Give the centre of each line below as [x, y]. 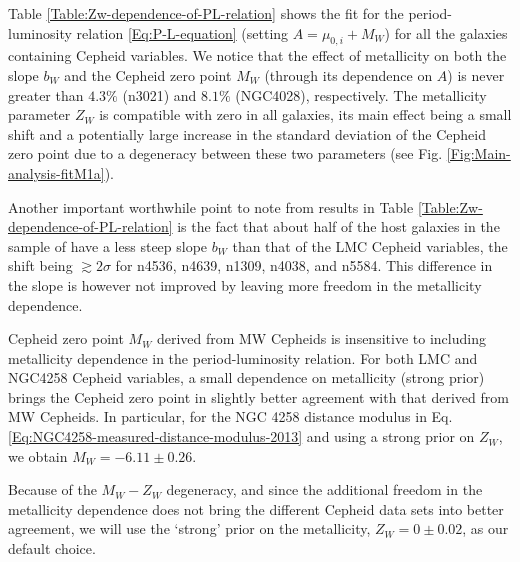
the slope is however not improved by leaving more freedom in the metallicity [245, 284]
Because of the [52, 489]
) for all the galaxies [446, 32]
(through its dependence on [348, 74]
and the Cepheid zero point [148, 74]
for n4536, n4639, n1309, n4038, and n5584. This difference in [304, 265]
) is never [476, 74]
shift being [40, 265]
